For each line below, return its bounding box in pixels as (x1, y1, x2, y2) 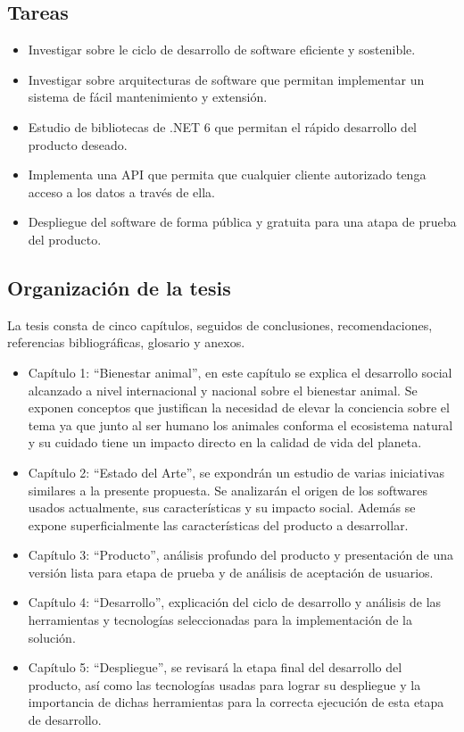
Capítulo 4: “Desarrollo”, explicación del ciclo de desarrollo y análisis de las (28, 593, 442, 611)
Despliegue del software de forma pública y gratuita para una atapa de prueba (28, 212, 457, 231)
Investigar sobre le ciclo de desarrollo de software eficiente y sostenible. (28, 40, 416, 59)
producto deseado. (28, 135, 128, 154)
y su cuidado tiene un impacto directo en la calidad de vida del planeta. (28, 433, 422, 452)
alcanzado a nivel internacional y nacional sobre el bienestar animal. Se (28, 380, 418, 399)
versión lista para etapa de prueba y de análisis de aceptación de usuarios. (28, 562, 434, 581)
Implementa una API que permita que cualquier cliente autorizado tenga (28, 165, 427, 184)
